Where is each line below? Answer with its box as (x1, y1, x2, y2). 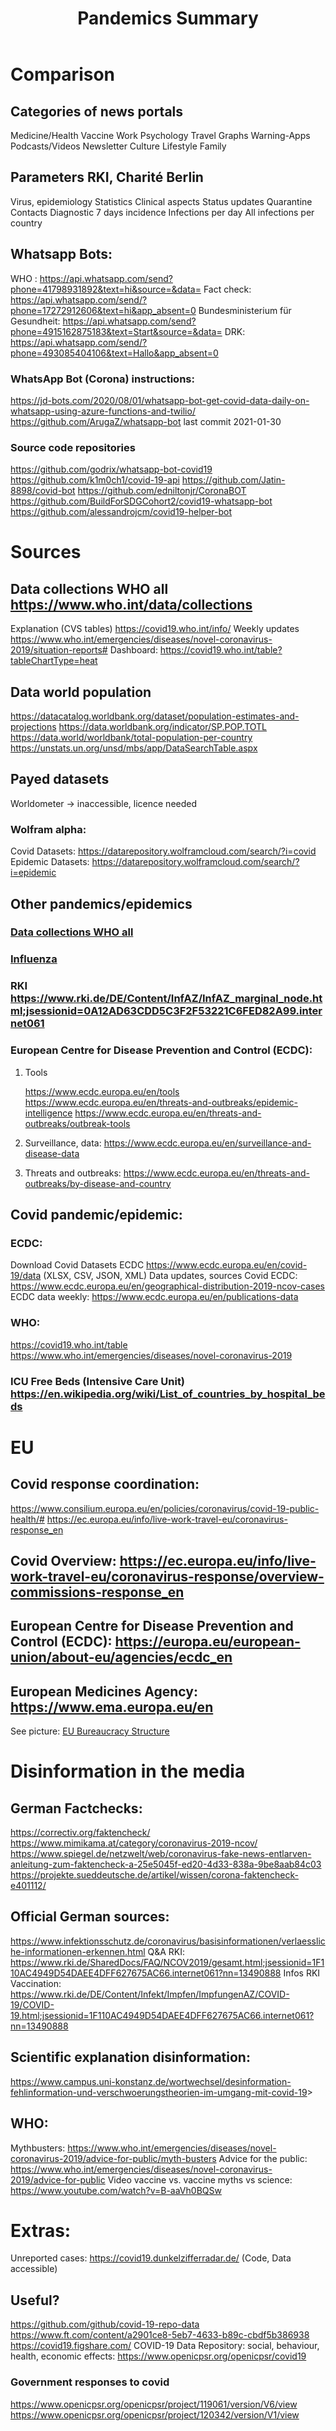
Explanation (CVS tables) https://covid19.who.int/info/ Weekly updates (10, 623, 300, 635)
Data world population (10, 683, 152, 701)
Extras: (10, 2219, 72, 2242)
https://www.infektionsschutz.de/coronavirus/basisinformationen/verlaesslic (10, 1935, 326, 1947)
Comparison (10, 63, 116, 86)
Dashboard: (109, 644, 158, 656)
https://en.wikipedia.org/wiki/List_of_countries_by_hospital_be (10, 1387, 326, 1401)
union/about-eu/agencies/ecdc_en (10, 1649, 233, 1666)
